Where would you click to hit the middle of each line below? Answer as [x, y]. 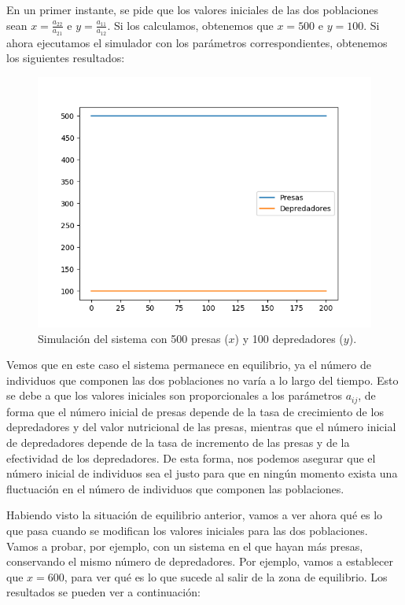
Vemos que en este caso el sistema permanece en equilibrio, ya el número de [189, 365]
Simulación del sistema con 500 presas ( [133, 338]
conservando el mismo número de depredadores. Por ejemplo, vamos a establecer [200, 561]
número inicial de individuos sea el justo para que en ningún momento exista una [202, 473]
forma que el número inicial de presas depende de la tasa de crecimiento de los [195, 411]
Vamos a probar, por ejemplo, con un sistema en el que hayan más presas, [185, 546]
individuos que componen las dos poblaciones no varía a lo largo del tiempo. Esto [202, 380]
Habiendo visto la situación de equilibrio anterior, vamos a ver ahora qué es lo [195, 515]
